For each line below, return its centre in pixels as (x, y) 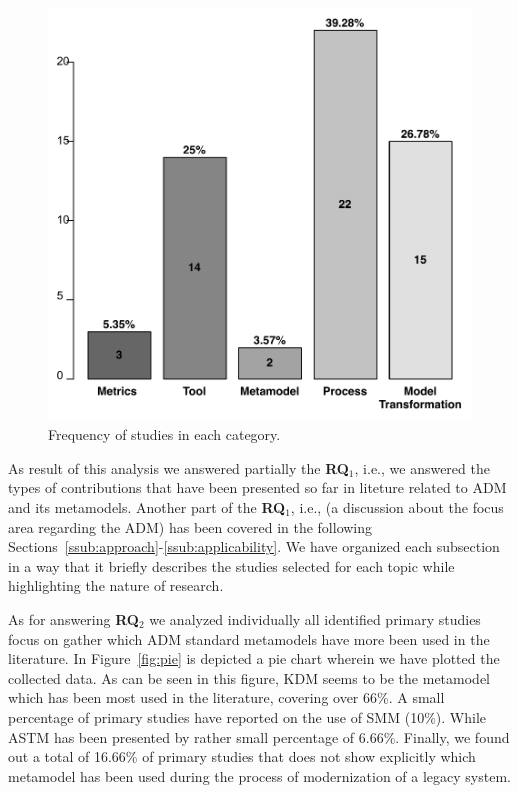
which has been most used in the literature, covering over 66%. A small (226, 697)
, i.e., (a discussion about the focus (397, 507)
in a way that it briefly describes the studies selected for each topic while (231, 565)
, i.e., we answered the (422, 467)
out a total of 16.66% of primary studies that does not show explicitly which (242, 756)
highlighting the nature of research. (116, 585)
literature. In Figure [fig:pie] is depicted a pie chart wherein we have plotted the (254, 658)
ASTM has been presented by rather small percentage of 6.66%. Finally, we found (259, 736)
